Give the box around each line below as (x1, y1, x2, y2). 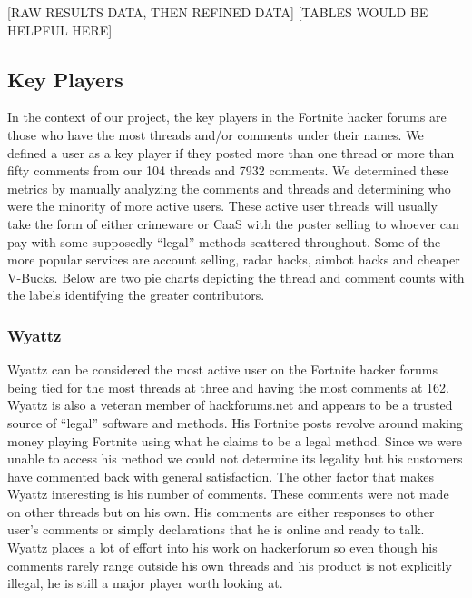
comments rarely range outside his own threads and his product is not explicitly (7, 555, 452, 574)
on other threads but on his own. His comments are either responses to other (7, 502, 435, 521)
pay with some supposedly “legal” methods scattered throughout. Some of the (7, 232, 441, 251)
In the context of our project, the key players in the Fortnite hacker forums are (7, 107, 447, 126)
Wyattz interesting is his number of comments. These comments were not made (7, 484, 449, 503)
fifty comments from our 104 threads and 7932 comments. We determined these (7, 161, 449, 180)
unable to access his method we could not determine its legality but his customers (7, 449, 463, 468)
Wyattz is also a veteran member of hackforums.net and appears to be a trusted (7, 395, 453, 414)
